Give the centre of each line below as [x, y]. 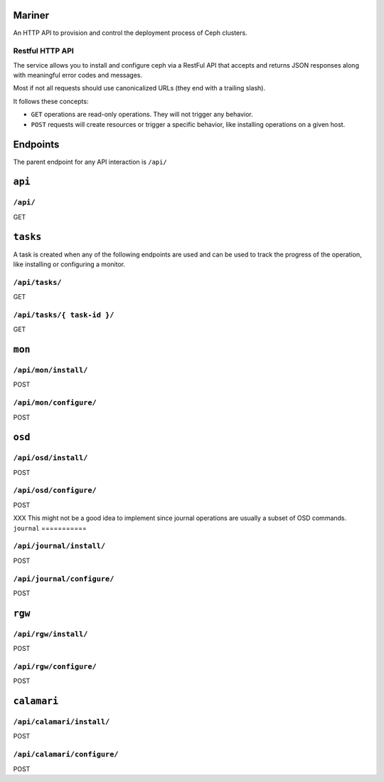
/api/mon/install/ [50, 370]
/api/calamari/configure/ [66, 755]
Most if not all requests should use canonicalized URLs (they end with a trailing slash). [139, 88]
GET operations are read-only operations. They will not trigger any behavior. [142, 115]
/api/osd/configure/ [55, 490]
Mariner [31, 15]
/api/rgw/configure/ [55, 666]
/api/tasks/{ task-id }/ [64, 315]
